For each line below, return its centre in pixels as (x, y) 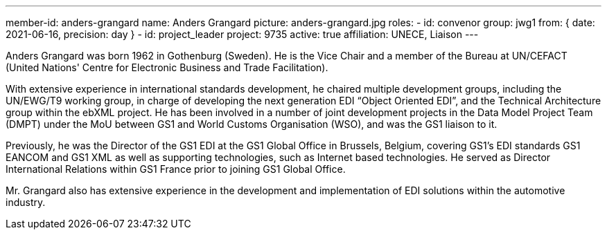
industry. (26, 202)
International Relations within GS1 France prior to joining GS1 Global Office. (176, 169)
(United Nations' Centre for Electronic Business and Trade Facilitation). (167, 67)
